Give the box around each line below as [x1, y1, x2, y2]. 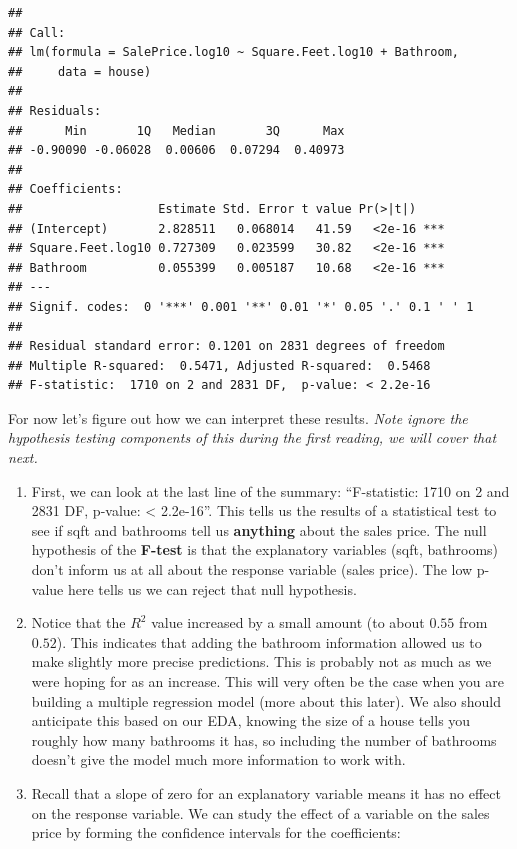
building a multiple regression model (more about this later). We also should [31, 690, 501, 711]
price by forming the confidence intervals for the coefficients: [31, 822, 401, 843]
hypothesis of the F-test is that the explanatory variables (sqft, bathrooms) [31, 539, 499, 560]
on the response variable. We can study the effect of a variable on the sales [31, 802, 490, 823]
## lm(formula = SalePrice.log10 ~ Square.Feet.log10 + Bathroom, [8, 45, 460, 60]
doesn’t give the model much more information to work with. [31, 749, 406, 770]
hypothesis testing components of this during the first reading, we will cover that [8, 427, 497, 448]
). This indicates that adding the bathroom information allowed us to [56, 631, 482, 652]
